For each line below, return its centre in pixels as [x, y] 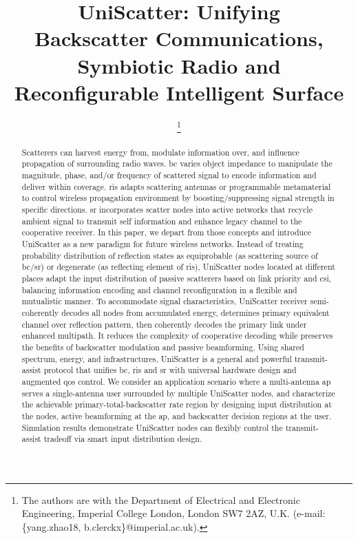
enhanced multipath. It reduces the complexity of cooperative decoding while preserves [177, 336]
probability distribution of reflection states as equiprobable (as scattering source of [170, 255]
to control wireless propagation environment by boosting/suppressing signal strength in [178, 198]
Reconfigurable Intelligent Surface [179, 92]
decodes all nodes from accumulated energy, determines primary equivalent [196, 313]
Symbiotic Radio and [179, 65]
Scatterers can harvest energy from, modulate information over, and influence [160, 152]
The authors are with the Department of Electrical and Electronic [161, 499]
